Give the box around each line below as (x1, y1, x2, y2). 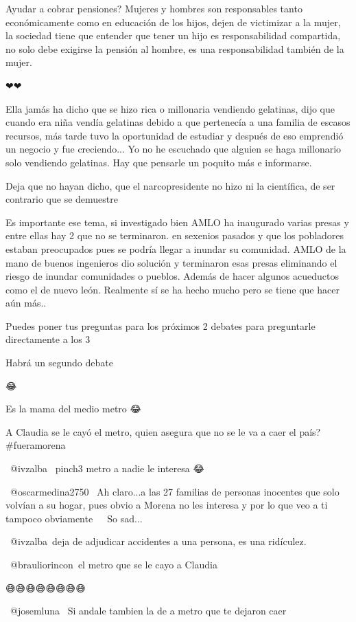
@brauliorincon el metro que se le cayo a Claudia (10, 557, 217, 571)
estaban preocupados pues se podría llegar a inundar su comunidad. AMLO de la (5, 241, 346, 256)
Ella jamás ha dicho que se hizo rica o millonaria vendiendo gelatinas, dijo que (5, 101, 335, 115)
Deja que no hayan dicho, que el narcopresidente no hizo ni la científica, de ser (5, 178, 335, 192)
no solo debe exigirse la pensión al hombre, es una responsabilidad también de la (5, 41, 344, 56)
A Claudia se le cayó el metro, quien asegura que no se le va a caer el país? (5, 424, 321, 438)
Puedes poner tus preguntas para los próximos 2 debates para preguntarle (5, 318, 316, 333)
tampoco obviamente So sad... (5, 511, 143, 525)
